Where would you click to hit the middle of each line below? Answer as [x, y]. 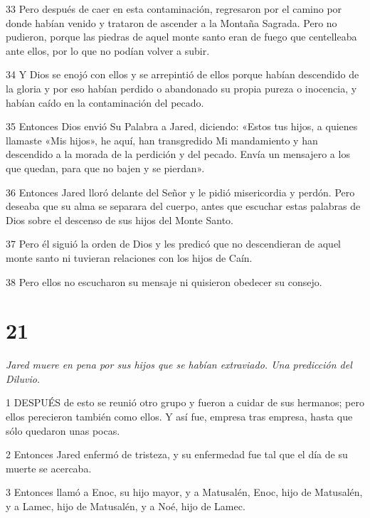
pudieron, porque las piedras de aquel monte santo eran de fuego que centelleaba [181, 37]
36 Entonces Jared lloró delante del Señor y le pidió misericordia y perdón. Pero [180, 192]
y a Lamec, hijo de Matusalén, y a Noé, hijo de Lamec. [126, 506]
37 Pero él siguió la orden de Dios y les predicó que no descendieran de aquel [173, 244]
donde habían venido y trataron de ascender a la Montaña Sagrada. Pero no [171, 22]
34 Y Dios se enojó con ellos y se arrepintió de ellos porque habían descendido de [183, 74]
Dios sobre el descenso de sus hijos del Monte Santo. [120, 220]
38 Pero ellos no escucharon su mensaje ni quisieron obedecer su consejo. [164, 281]
